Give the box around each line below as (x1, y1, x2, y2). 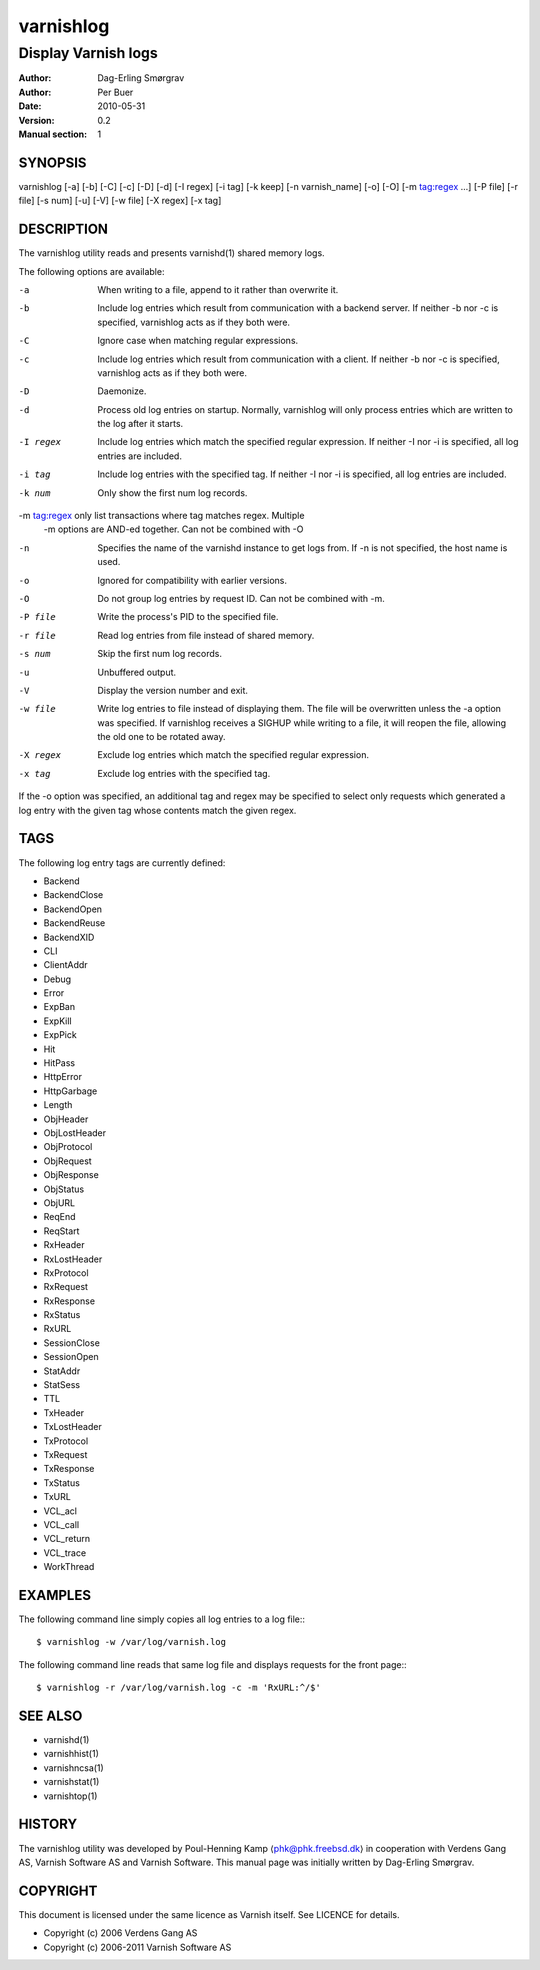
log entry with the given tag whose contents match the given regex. (18, 804, 297, 816)
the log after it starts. (97, 418, 184, 430)
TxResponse (43, 1463, 95, 1475)
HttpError (43, 1071, 82, 1083)
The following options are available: (18, 265, 165, 277)
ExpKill (43, 1015, 72, 1027)
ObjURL (43, 1196, 76, 1209)
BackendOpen (43, 903, 103, 915)
